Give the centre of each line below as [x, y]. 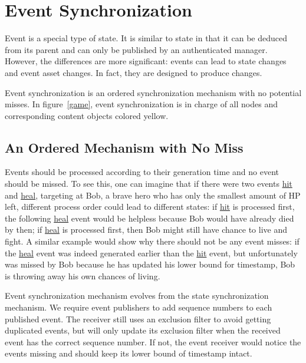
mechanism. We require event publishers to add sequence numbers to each [139, 307]
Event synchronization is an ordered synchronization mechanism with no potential [153, 92]
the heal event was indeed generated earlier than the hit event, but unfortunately [151, 253]
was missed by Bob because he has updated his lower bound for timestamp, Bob [150, 264]
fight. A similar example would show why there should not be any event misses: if [152, 241]
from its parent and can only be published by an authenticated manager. [136, 49]
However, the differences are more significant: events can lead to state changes [146, 61]
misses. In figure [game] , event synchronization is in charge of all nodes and [141, 104]
